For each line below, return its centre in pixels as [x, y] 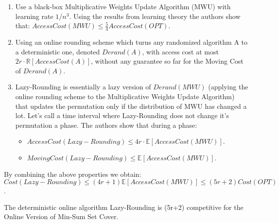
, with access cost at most [180, 51]
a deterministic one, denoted [58, 51]
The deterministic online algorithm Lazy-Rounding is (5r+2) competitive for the [124, 207]
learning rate [34, 16]
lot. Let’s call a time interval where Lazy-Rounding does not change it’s [122, 115]
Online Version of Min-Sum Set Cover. [61, 216]
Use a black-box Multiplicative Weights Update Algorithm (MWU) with [123, 6]
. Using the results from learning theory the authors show [155, 16]
